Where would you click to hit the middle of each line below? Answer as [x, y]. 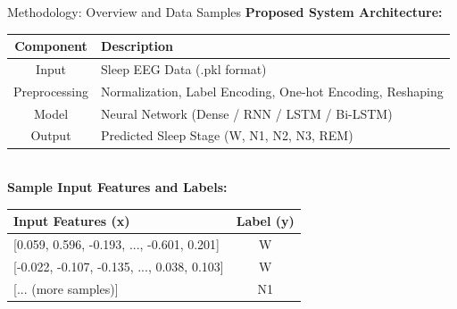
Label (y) [265, 221]
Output [51, 135]
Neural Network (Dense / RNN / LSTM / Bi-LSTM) [247, 113]
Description [137, 46]
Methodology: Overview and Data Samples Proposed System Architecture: [225, 12]
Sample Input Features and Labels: [117, 187]
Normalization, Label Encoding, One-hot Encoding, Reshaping [272, 91]
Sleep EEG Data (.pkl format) [184, 68]
